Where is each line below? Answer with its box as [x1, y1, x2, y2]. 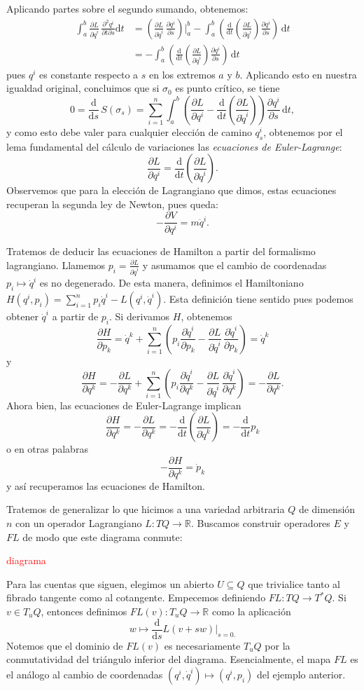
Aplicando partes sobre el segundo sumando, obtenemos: [6, 1, 248, 15]
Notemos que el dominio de [6, 638, 123, 652]
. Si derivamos [109, 309, 170, 324]
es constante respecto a [39, 67, 139, 81]
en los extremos [148, 67, 216, 81]
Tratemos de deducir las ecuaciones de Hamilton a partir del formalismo [6, 244, 316, 259]
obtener [6, 309, 38, 324]
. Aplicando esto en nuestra [239, 67, 357, 81]
